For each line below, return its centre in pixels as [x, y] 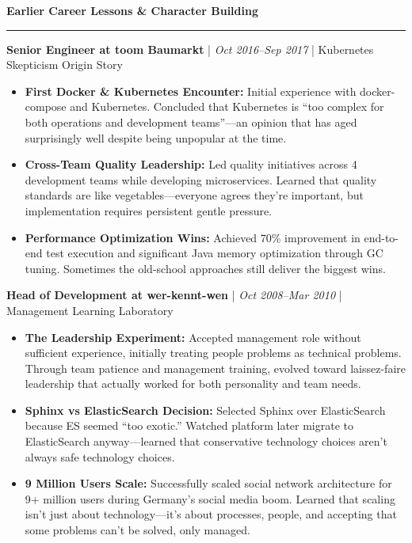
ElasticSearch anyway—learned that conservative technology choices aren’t [206, 441]
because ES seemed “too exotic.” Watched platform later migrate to [189, 425]
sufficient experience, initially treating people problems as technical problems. [213, 353]
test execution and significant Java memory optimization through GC [215, 253]
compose [46, 106]
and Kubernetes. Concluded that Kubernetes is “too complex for [227, 106]
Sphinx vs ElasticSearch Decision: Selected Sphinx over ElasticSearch [205, 410]
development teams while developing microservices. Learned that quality [201, 179]
